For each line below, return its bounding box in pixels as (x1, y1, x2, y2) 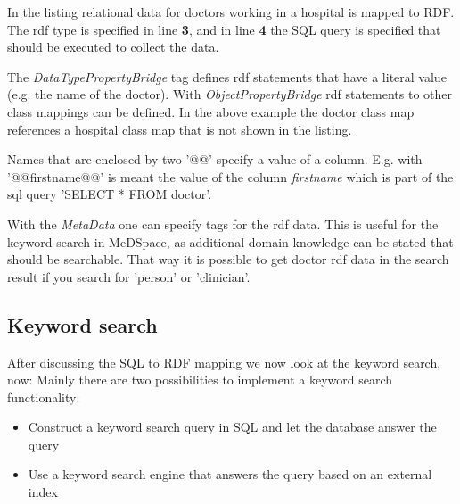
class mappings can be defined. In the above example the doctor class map (7, 102, 415, 120)
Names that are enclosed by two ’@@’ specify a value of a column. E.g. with (7, 150, 423, 169)
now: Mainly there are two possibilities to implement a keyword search (7, 370, 393, 389)
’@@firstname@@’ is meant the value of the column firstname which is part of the (7, 167, 454, 186)
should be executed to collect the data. (7, 37, 219, 56)
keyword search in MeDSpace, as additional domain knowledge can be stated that (7, 232, 454, 251)
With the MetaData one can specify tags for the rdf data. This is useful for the (7, 214, 439, 233)
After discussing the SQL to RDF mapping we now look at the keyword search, (7, 352, 441, 371)
